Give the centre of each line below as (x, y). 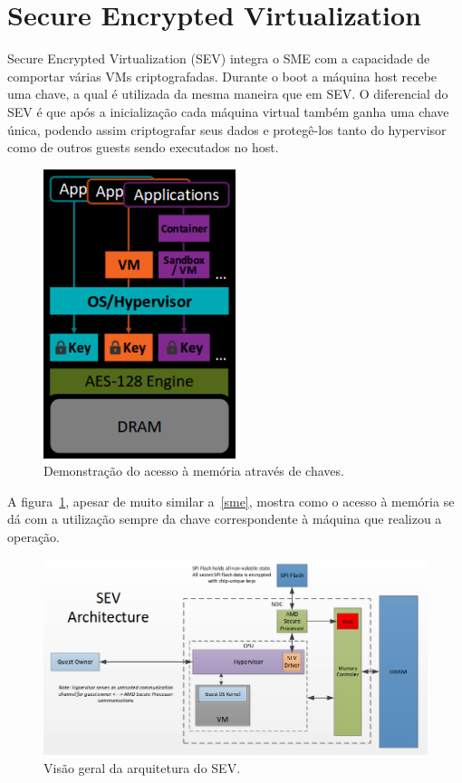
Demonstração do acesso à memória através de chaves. (194, 471)
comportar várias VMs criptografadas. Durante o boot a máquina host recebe (222, 76)
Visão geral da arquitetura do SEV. (142, 767)
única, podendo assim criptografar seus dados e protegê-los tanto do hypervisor (227, 129)
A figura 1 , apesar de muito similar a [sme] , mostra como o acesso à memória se (231, 501)
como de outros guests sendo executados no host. (143, 147)
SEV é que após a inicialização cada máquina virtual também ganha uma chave (228, 111)
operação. (34, 536)
